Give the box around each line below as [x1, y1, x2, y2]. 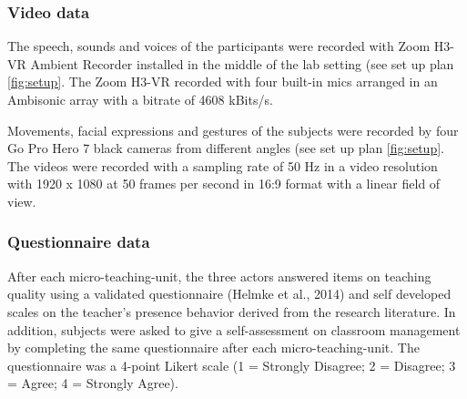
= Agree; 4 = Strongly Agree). [7, 373, 178, 393]
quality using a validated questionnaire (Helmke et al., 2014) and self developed [7, 284, 452, 303]
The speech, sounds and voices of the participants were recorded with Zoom [7, 36, 431, 56]
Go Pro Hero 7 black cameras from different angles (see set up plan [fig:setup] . [7, 138, 444, 158]
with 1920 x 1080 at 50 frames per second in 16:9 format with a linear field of [7, 174, 441, 193]
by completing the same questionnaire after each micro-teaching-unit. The [7, 338, 420, 357]
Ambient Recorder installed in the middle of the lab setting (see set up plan [30, 54, 454, 73]
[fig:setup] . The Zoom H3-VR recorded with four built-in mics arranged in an [7, 72, 438, 91]
